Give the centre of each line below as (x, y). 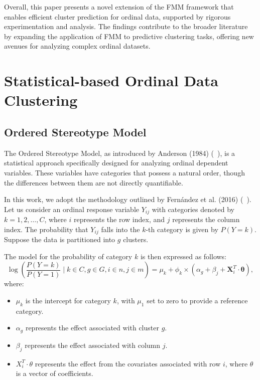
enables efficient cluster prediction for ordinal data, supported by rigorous (117, 16)
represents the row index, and (119, 219)
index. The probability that (46, 229)
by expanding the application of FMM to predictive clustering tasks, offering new (129, 36)
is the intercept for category (68, 300)
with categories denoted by (193, 209)
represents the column (206, 219)
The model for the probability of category (68, 256)
